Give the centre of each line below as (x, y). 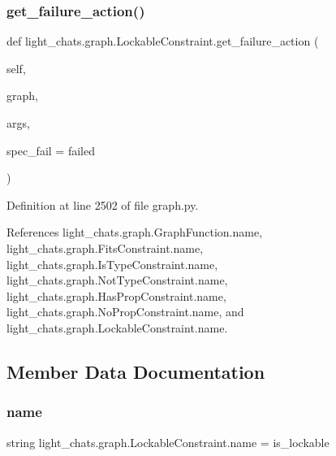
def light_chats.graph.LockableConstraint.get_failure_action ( (163, 41)
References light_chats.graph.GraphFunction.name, (135, 232)
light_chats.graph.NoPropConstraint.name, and (125, 312)
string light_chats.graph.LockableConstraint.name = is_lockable (168, 442)
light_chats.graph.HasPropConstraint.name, (116, 295)
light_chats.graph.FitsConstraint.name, (105, 248)
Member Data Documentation (136, 371)
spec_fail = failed (51, 150)
